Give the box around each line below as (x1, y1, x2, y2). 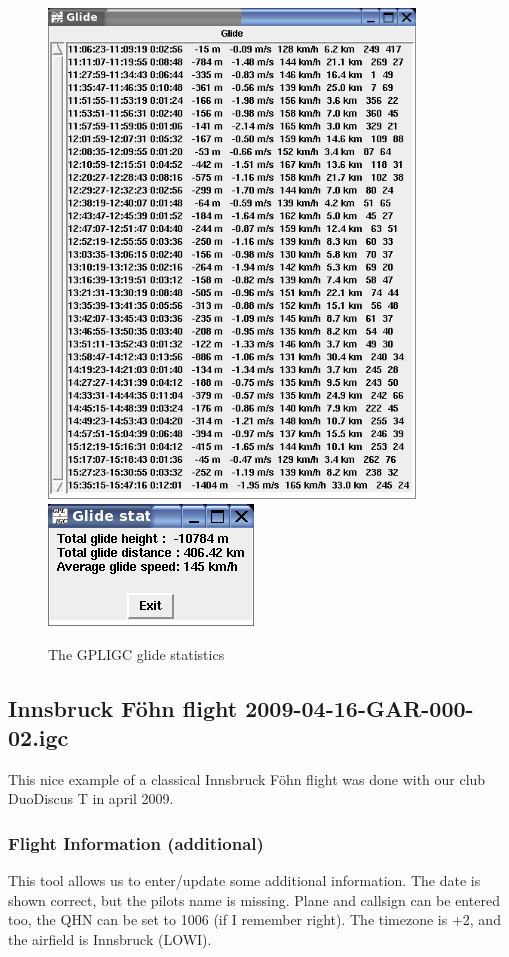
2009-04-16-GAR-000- (245, 692, 474, 723)
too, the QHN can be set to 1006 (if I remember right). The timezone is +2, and (8, 909, 501, 930)
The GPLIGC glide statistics (48, 643, 225, 664)
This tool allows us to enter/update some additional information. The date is (8, 870, 481, 891)
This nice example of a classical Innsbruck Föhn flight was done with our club (8, 768, 486, 789)
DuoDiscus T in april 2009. (8, 788, 174, 809)
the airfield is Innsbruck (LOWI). (8, 928, 212, 949)
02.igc (8, 721, 69, 752)
